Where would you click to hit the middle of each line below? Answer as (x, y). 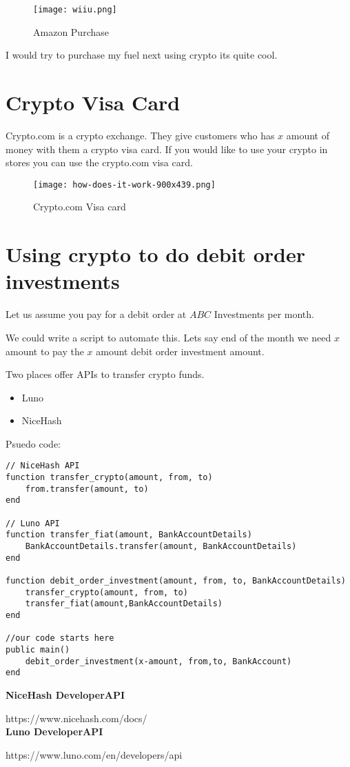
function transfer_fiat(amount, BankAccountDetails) (129, 535)
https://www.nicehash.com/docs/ (76, 718)
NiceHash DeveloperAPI (65, 694)
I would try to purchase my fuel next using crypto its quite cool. (142, 55)
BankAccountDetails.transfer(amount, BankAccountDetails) (161, 547)
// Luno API (33, 523)
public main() (38, 649)
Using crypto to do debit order (156, 254)
